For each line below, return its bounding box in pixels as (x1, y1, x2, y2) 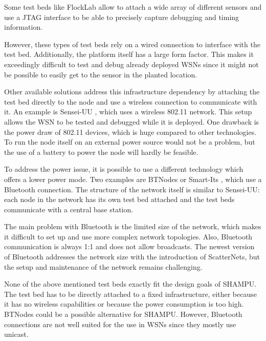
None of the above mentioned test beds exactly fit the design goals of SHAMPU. (4, 278, 257, 289)
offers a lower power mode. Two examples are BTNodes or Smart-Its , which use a (4, 173, 262, 184)
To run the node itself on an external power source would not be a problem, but (4, 136, 255, 147)
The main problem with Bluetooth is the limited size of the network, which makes (4, 221, 261, 232)
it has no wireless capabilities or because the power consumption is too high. (4, 298, 244, 309)
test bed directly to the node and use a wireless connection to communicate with (4, 96, 257, 107)
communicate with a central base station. (4, 204, 134, 214)
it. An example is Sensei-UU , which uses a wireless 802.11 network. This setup (4, 106, 252, 117)
